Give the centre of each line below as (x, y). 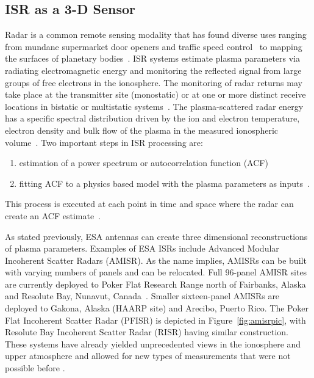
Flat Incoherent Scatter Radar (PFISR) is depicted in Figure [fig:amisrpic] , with (155, 320)
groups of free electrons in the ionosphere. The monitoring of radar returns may (154, 82)
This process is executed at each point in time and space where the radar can (149, 204)
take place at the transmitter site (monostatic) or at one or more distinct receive (155, 94)
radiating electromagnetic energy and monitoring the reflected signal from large (153, 70)
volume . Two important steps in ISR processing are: (104, 142)
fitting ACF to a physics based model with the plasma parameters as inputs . (164, 183)
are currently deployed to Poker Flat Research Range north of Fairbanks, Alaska (155, 284)
